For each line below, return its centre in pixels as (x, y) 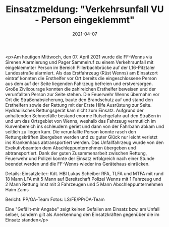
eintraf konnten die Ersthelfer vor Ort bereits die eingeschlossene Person (81, 78)
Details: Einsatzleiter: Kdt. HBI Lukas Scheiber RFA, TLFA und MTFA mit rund (84, 173)
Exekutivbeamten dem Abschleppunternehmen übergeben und (71, 147)
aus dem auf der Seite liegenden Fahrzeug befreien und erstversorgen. (79, 84)
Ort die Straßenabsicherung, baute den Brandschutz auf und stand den (79, 100)
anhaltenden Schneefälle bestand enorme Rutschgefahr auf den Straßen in (83, 116)
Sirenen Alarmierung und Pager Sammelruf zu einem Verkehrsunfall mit (79, 62)
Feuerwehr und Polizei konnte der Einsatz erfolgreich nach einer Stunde (80, 158)
